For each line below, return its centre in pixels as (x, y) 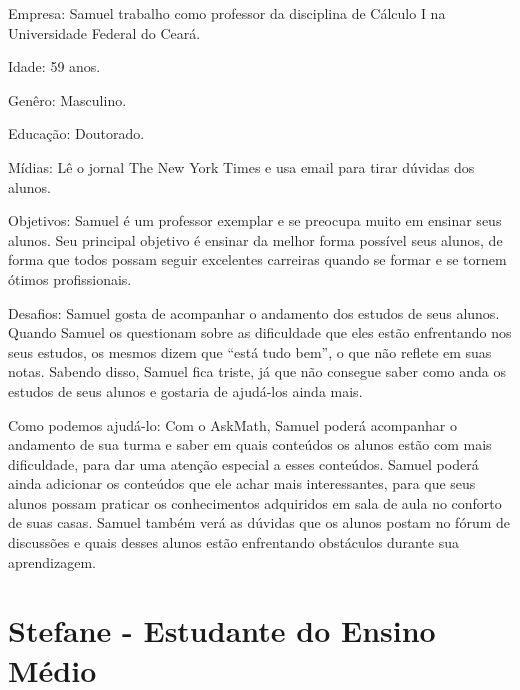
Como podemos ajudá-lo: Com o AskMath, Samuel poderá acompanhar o (233, 424)
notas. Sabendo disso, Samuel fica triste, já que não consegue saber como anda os (257, 371)
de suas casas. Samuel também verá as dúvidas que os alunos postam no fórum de (259, 522)
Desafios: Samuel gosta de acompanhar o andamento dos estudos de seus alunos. (254, 312)
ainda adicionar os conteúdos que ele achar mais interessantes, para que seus (242, 483)
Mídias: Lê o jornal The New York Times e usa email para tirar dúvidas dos (241, 166)
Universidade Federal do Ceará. (104, 32)
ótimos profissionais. (70, 278)
